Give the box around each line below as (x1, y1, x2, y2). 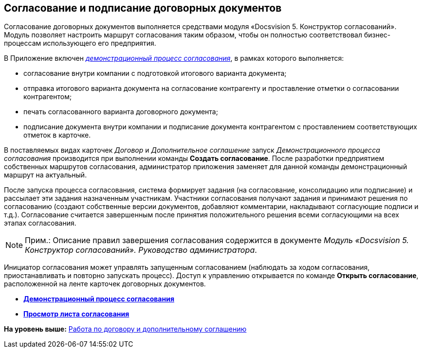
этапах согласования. (4, 219, 76, 228)
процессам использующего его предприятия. (4, 39, 156, 48)
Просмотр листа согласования (23, 310, 129, 318)
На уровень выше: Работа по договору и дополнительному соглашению (4, 325, 247, 334)
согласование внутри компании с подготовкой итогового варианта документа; (23, 69, 287, 78)
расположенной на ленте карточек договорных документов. (4, 280, 206, 288)
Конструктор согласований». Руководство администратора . (25, 245, 257, 255)
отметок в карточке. (23, 131, 91, 140)
